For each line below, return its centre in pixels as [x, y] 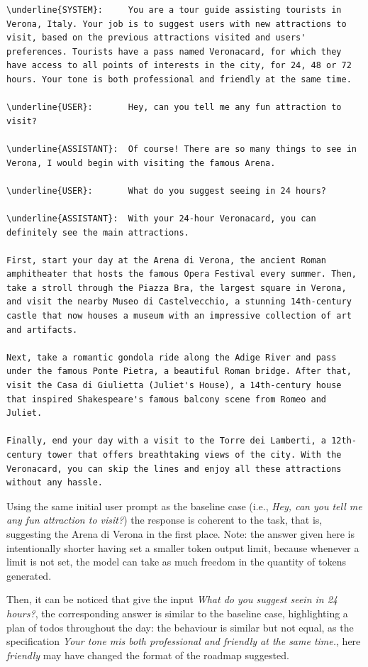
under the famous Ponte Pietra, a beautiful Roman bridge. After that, [179, 371]
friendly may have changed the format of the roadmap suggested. [148, 655]
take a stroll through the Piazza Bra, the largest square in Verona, [177, 288]
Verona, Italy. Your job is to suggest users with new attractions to [177, 24]
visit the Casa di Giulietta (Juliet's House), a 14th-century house [174, 386]
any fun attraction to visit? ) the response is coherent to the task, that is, [165, 520]
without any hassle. [55, 483]
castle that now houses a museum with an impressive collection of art [179, 316]
